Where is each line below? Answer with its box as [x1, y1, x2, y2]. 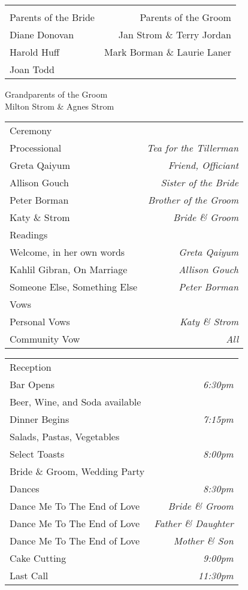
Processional [10, 141, 62, 155]
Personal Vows [10, 314, 70, 329]
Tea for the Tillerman [147, 141, 239, 155]
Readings [10, 228, 48, 242]
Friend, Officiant [168, 158, 239, 173]
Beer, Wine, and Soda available [10, 395, 141, 409]
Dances [10, 482, 40, 496]
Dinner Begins [10, 412, 69, 426]
